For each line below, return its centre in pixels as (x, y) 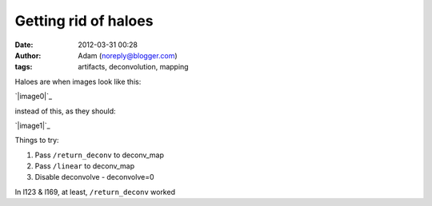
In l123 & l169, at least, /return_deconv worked (95, 192)
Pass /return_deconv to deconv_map (99, 155)
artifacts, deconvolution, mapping (133, 67)
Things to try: (37, 141)
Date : (24, 45)
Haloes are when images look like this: (78, 81)
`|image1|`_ (33, 125)
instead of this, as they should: (65, 111)
